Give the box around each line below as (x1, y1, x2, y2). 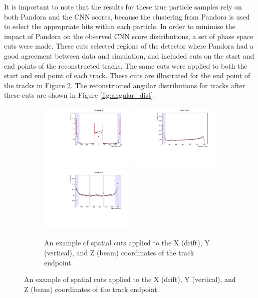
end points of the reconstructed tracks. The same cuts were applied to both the (4, 60, 247, 71)
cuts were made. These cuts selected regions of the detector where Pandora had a (4, 41, 254, 51)
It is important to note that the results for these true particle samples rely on (4, 2, 242, 12)
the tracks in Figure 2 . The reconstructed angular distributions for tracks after (4, 80, 245, 90)
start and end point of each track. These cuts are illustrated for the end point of (4, 70, 250, 81)
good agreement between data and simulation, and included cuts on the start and (4, 50, 254, 61)
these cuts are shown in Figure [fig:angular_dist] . (4, 90, 155, 100)
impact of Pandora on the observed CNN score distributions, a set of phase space (4, 31, 253, 41)
